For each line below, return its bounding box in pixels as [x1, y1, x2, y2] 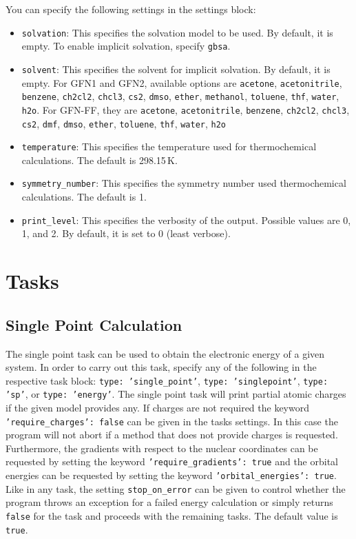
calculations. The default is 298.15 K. [21, 152, 178, 167]
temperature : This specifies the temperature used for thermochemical [21, 139, 317, 154]
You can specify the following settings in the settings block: [6, 2, 256, 16]
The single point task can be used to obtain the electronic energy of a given [6, 346, 325, 360]
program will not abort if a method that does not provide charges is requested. [6, 427, 338, 442]
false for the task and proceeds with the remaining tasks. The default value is [6, 509, 338, 523]
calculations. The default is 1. [21, 190, 147, 204]
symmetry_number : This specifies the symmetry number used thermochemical [21, 176, 346, 190]
